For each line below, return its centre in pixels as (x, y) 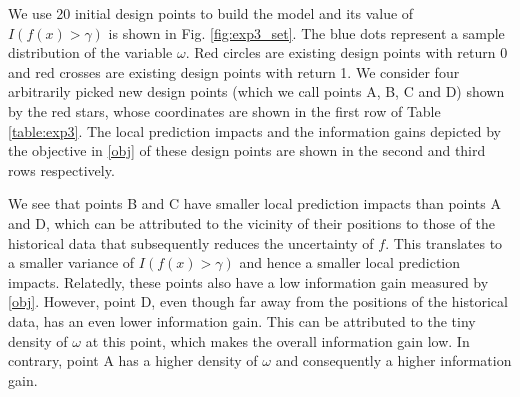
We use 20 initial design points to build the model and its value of (211, 13)
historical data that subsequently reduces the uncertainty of (191, 242)
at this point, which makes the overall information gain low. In (277, 340)
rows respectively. (61, 169)
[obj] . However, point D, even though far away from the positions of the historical (258, 301)
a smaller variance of (71, 262)
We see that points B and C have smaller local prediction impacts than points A (254, 203)
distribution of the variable (90, 52)
